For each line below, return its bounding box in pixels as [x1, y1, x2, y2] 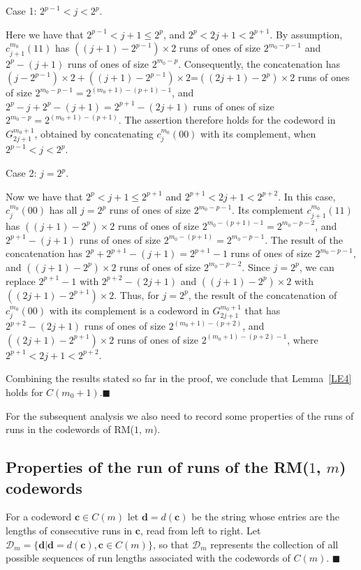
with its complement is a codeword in [49, 302, 209, 317]
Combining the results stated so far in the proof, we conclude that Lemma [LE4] [6, 371, 352, 386]
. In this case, [278, 189, 336, 203]
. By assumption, [270, 27, 343, 41]
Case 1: [6, 3, 37, 17]
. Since [242, 259, 270, 274]
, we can [299, 259, 334, 274]
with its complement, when [200, 126, 316, 140]
